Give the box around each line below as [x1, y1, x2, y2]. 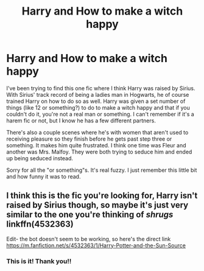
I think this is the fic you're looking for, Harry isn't [6, 191, 198, 201]
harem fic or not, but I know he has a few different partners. [6, 117, 157, 124]
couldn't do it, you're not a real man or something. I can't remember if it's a [6, 110, 195, 118]
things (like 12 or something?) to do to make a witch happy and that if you [6, 104, 190, 111]
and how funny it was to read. [6, 172, 81, 180]
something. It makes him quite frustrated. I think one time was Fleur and [6, 141, 186, 149]
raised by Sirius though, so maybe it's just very [6, 200, 189, 211]
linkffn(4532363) [6, 219, 74, 230]
